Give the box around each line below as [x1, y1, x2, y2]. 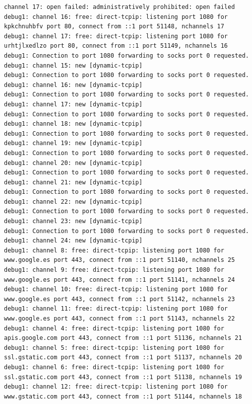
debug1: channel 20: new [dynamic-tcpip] [4, 159, 143, 166]
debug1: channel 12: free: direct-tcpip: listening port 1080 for [4, 383, 228, 391]
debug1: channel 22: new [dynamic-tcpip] [4, 198, 143, 205]
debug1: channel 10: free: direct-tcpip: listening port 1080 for [4, 286, 228, 293]
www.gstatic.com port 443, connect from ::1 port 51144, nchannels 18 [4, 393, 242, 400]
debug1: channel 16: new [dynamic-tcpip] [4, 81, 143, 88]
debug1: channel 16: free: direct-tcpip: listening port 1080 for [4, 13, 228, 20]
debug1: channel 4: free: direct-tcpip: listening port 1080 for [4, 324, 224, 332]
